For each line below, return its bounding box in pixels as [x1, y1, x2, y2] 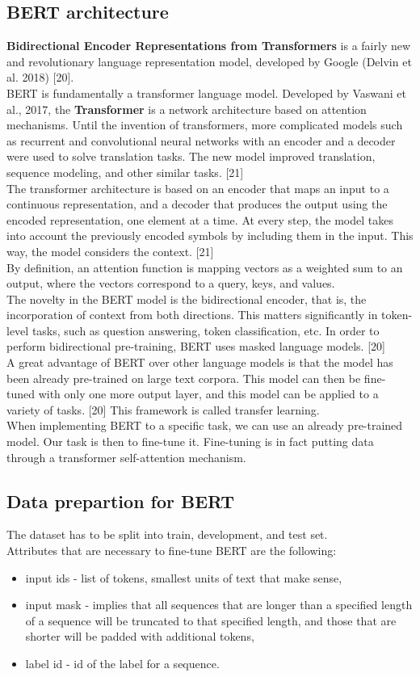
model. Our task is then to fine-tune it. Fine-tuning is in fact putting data [6, 433, 374, 450]
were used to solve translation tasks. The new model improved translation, [6, 148, 376, 165]
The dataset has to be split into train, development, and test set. [6, 526, 328, 543]
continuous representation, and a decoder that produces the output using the [6, 196, 388, 212]
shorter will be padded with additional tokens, [25, 628, 254, 645]
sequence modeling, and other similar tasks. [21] [6, 163, 244, 180]
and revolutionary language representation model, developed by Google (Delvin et [6, 53, 412, 69]
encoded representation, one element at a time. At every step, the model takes [6, 211, 393, 228]
